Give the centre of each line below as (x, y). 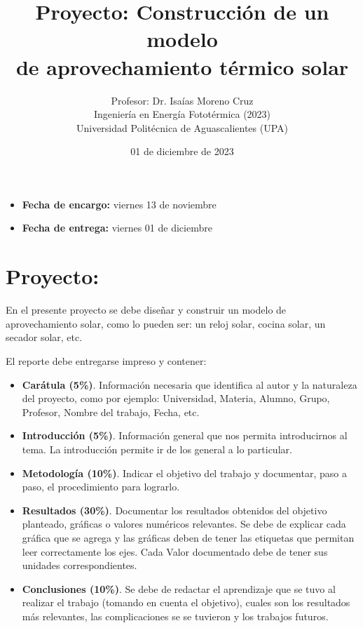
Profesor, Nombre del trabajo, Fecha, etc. (111, 412)
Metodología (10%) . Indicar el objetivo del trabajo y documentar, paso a (184, 473)
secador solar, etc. (44, 337)
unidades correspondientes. (80, 565)
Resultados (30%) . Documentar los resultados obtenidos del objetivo (174, 510)
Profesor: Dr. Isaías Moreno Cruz (182, 100)
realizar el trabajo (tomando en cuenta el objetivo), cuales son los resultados (186, 602)
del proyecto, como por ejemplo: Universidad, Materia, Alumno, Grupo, (176, 398)
